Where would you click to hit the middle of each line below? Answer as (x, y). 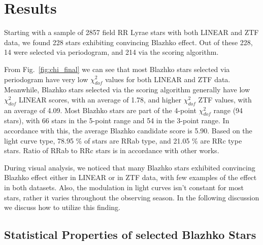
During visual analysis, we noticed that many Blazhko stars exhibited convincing (130, 167)
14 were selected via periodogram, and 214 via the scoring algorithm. (111, 52)
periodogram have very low (46, 79)
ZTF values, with (225, 99)
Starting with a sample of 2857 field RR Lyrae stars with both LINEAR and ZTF (131, 32)
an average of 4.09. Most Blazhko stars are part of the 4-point (100, 110)
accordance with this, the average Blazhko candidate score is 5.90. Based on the (128, 131)
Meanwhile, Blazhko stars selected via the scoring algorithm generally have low (127, 90)
